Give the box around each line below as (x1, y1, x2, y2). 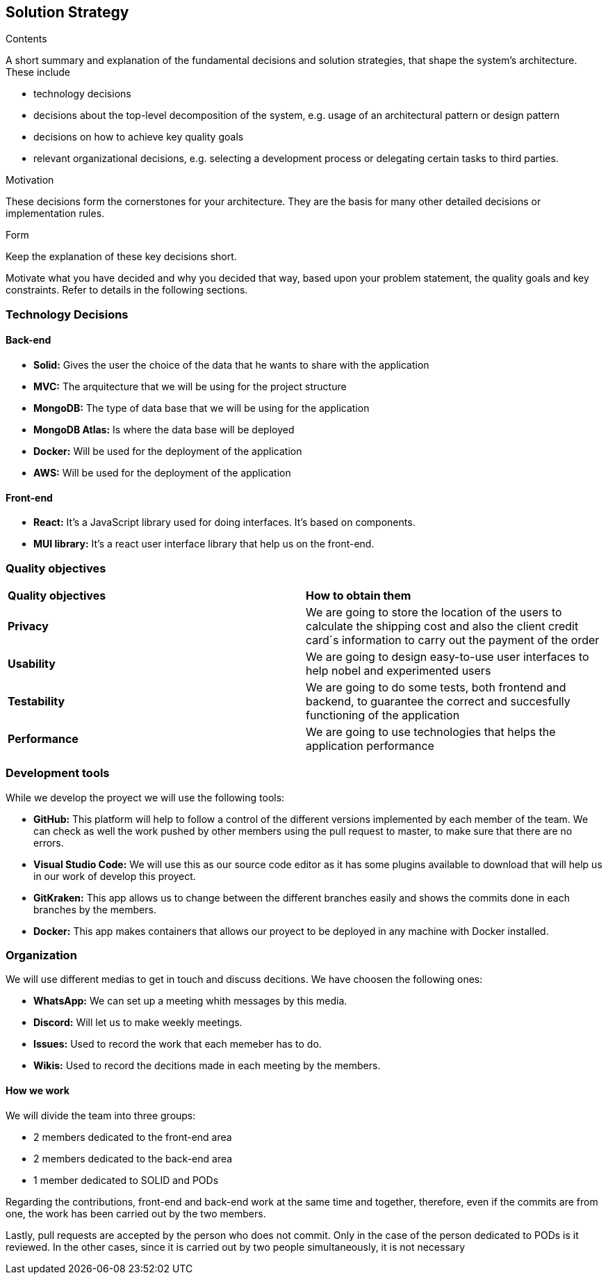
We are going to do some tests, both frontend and (306, 680, 566, 694)
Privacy (8, 618, 49, 633)
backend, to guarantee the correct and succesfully (306, 694, 570, 708)
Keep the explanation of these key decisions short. (6, 250, 237, 263)
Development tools (6, 766, 110, 781)
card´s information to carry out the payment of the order (306, 632, 600, 647)
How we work (6, 1085, 69, 1097)
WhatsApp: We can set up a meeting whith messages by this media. (33, 995, 347, 1007)
